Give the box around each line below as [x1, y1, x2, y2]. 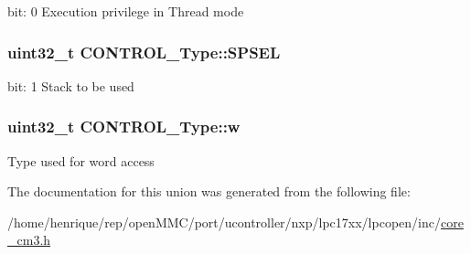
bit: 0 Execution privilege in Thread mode [7, 2, 244, 20]
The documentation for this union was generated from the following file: [7, 182, 411, 201]
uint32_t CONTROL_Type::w [7, 115, 241, 138]
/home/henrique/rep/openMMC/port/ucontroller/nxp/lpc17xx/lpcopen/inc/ [7, 212, 441, 231]
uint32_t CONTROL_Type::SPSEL [7, 40, 281, 63]
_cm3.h [7, 230, 51, 249]
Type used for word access [7, 151, 155, 170]
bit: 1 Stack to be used [7, 76, 134, 95]
